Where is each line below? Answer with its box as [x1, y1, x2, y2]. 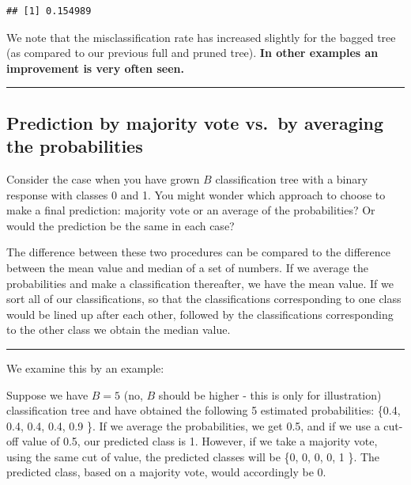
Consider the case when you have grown [6, 170, 200, 187]
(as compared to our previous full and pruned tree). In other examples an [6, 44, 379, 61]
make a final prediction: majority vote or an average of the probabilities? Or [6, 202, 375, 218]
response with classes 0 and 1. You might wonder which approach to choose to [6, 186, 386, 203]
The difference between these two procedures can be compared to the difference [6, 244, 390, 260]
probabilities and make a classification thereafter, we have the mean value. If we [6, 275, 394, 291]
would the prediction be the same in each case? [6, 217, 235, 233]
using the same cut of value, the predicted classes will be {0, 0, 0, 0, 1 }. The [6, 448, 380, 464]
